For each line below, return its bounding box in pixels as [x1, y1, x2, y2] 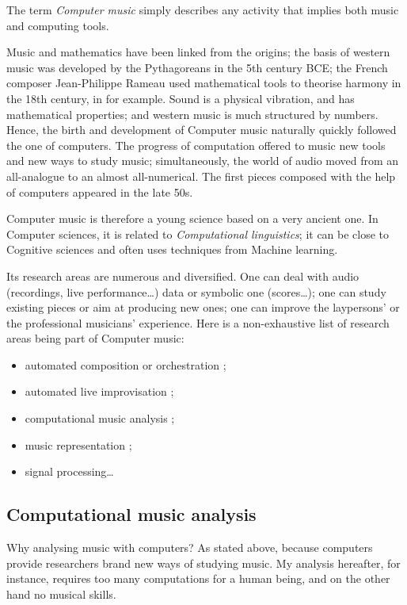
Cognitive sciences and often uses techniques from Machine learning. [6, 241, 338, 258]
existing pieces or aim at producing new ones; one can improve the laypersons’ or [6, 299, 400, 316]
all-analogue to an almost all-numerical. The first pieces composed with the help [6, 167, 396, 184]
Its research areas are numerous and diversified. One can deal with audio [6, 267, 359, 284]
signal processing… [25, 463, 114, 480]
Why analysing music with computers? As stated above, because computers [6, 539, 373, 556]
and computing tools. [6, 17, 109, 33]
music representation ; [25, 436, 132, 453]
